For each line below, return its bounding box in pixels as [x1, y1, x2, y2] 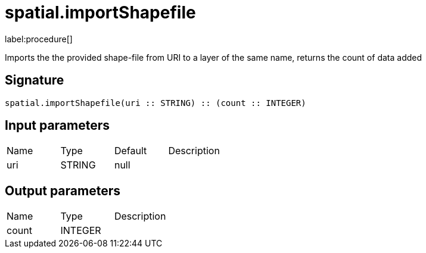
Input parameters [5, 118, 110, 133]
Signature [5, 73, 64, 88]
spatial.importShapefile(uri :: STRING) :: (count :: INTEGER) [5, 98, 306, 108]
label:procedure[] [5, 33, 73, 44]
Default [114, 145, 147, 157]
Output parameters [5, 183, 120, 198]
